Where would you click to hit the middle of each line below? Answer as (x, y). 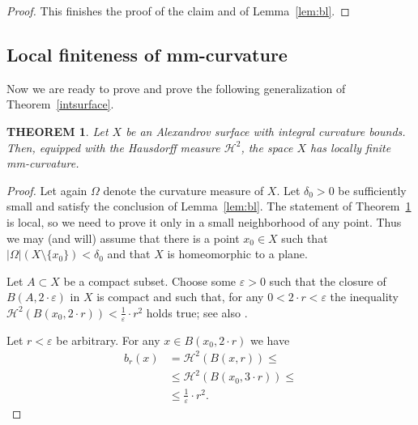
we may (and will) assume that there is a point (123, 238)
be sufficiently (372, 190)
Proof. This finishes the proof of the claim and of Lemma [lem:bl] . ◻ (178, 11)
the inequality (364, 297)
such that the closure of (328, 280)
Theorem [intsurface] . (60, 104)
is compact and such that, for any (180, 297)
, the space (267, 147)
